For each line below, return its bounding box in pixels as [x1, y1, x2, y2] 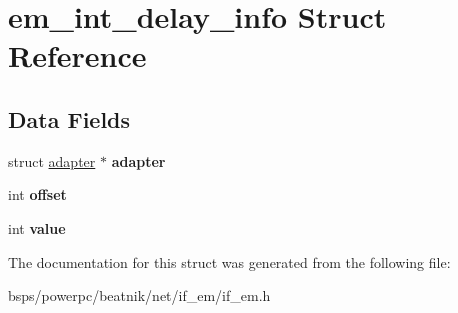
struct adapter [8, 150, 96, 171]
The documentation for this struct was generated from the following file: [8, 251, 451, 272]
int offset [8, 184, 67, 205]
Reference [8, 35, 147, 76]
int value [8, 217, 66, 238]
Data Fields [8, 103, 131, 134]
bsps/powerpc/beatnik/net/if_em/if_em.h [8, 285, 271, 306]
